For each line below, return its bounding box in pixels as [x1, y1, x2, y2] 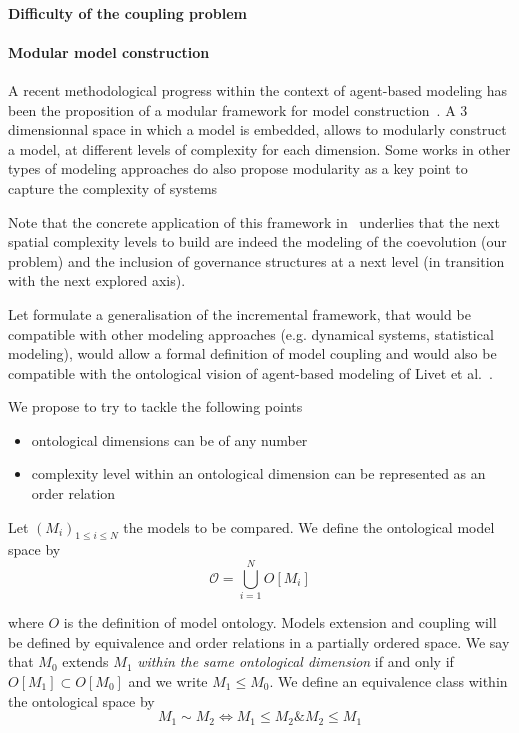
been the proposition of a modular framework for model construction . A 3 [8, 99, 468, 120]
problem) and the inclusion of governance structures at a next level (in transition [8, 250, 505, 271]
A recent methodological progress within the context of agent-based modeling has [8, 79, 507, 100]
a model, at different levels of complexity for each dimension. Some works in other [8, 138, 511, 159]
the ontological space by [8, 690, 155, 711]
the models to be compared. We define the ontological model [123, 516, 495, 537]
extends [62, 651, 109, 672]
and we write [128, 670, 208, 691]
